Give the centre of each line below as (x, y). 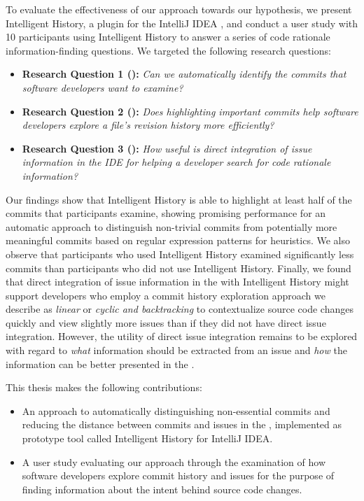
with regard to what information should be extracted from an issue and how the (176, 350)
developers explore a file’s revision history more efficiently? (148, 125)
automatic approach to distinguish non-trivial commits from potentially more (171, 226)
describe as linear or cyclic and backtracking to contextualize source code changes (180, 309)
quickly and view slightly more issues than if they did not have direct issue (166, 322)
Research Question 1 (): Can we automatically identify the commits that (184, 74)
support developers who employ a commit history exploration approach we (166, 295)
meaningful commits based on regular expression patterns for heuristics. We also (178, 240)
